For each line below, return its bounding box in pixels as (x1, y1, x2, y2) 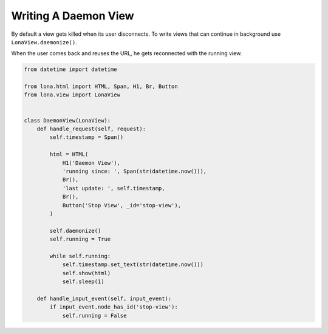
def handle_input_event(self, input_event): (36, 295, 172, 302)
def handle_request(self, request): (36, 125, 146, 133)
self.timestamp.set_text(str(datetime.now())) (62, 261, 203, 268)
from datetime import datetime (24, 66, 118, 73)
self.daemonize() (49, 227, 101, 234)
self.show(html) (62, 270, 111, 276)
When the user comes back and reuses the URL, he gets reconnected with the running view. (11, 50, 242, 57)
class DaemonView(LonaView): (24, 117, 111, 124)
